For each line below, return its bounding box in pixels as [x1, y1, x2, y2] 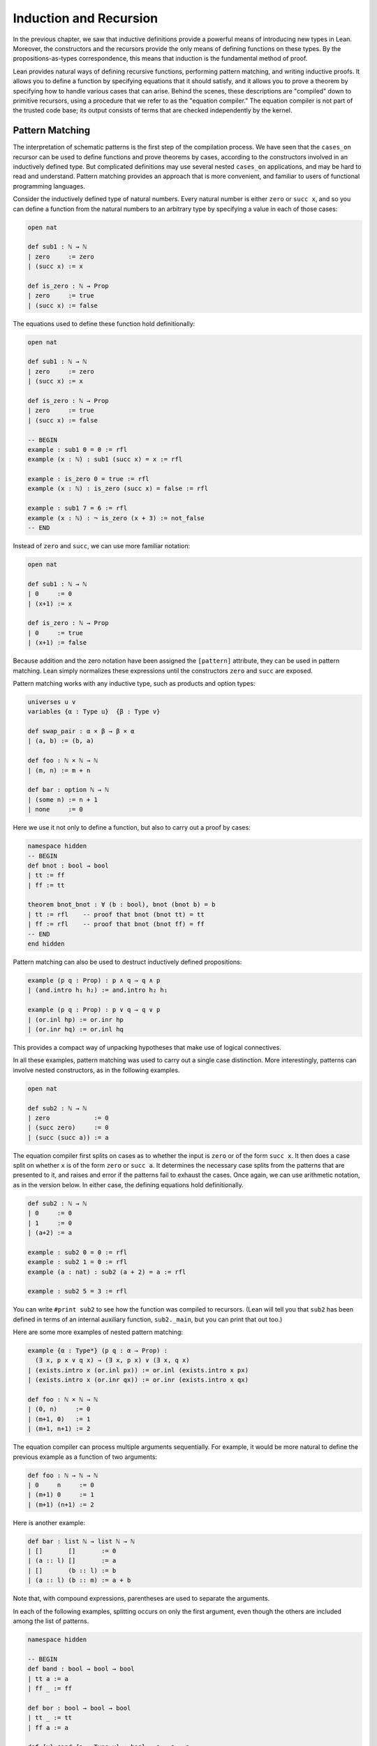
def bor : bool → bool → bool [27, 1704, 131, 1712]
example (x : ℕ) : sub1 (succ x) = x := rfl [27, 455, 183, 464]
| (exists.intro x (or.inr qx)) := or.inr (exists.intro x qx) [27, 1376, 249, 1384]
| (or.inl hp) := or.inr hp [27, 1015, 124, 1023]
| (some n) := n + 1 [27, 795, 98, 803]
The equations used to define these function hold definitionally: [13, 319, 195, 328]
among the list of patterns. [13, 1617, 89, 1625]
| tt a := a [27, 1675, 69, 1682]
